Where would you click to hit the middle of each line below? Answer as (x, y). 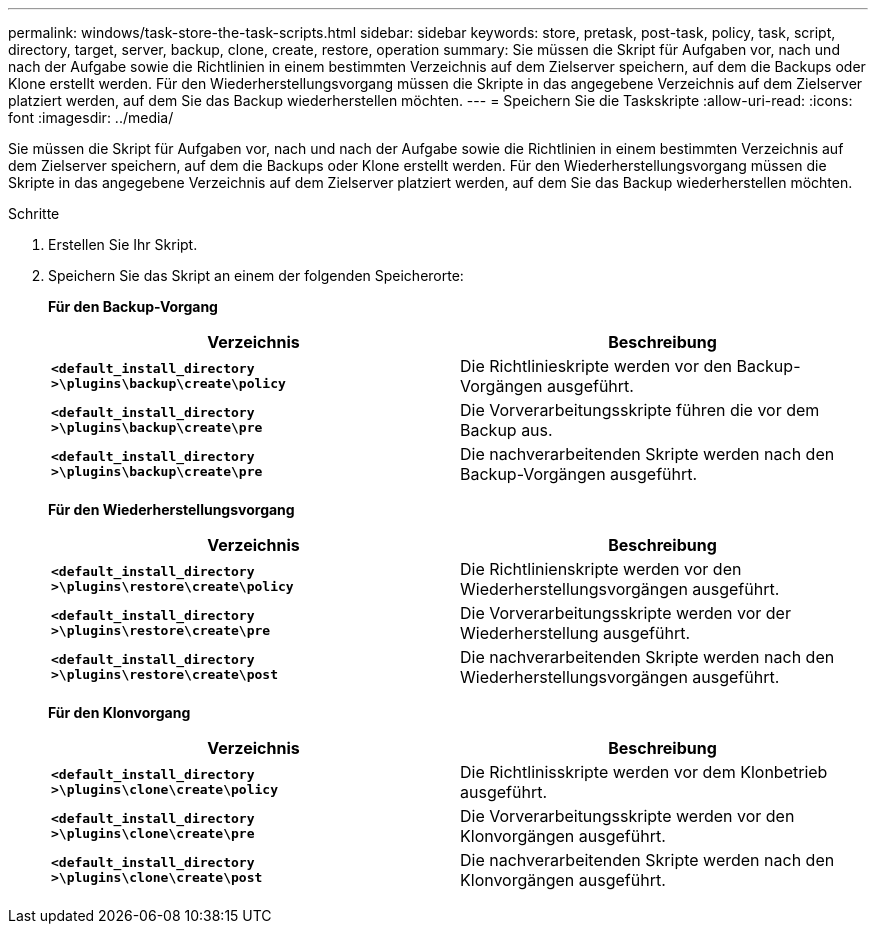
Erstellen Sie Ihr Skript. (123, 244)
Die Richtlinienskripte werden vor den (601, 569)
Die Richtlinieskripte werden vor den (596, 366)
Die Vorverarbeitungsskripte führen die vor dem (640, 410)
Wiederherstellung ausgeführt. (575, 633)
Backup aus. (506, 430)
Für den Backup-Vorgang (133, 306)
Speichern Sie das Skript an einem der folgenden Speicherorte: (256, 275)
